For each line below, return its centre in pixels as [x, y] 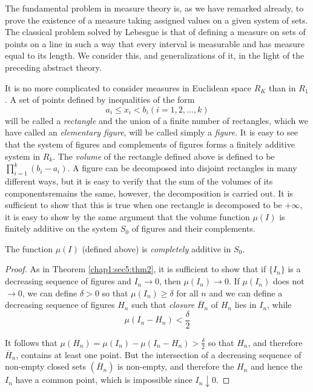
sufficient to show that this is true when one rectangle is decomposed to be [143, 205]
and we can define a [246, 292]
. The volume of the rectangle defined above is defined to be [164, 156]
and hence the [277, 366]
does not [288, 281]
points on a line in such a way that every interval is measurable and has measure [155, 43]
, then [170, 281]
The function [29, 248]
